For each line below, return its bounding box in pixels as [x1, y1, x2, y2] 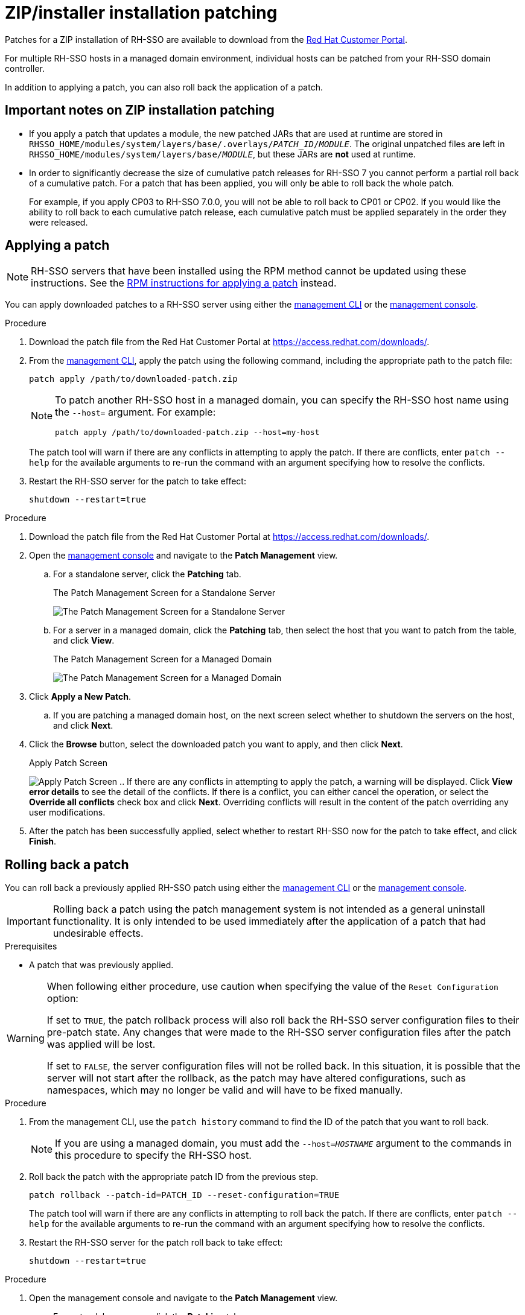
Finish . [29, 836, 57, 847]
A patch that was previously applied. [29, 960, 174, 971]
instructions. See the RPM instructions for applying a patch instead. [31, 277, 337, 290]
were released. [29, 217, 88, 227]
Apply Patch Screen [29, 758, 108, 768]
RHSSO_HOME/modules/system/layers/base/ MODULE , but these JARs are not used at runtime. [29, 148, 416, 159]
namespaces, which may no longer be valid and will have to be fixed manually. [46, 1084, 403, 1097]
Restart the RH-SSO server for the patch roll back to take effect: [29, 1237, 283, 1248]
